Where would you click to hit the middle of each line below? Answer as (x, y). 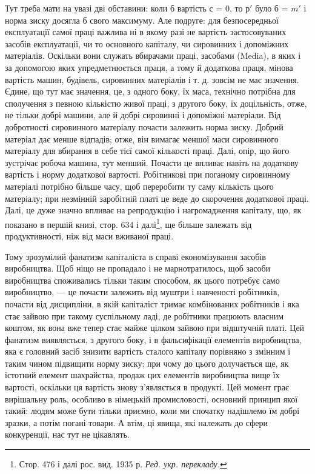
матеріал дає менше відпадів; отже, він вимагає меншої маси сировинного (142, 139)
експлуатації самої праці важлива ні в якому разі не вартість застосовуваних (146, 32)
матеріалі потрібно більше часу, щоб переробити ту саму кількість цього (139, 186)
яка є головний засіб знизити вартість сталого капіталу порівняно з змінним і (148, 351)
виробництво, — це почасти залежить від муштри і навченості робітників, (142, 292)
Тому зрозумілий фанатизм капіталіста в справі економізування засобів (135, 256)
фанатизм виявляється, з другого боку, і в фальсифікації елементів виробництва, (153, 339)
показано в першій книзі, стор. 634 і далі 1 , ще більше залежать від (128, 223)
